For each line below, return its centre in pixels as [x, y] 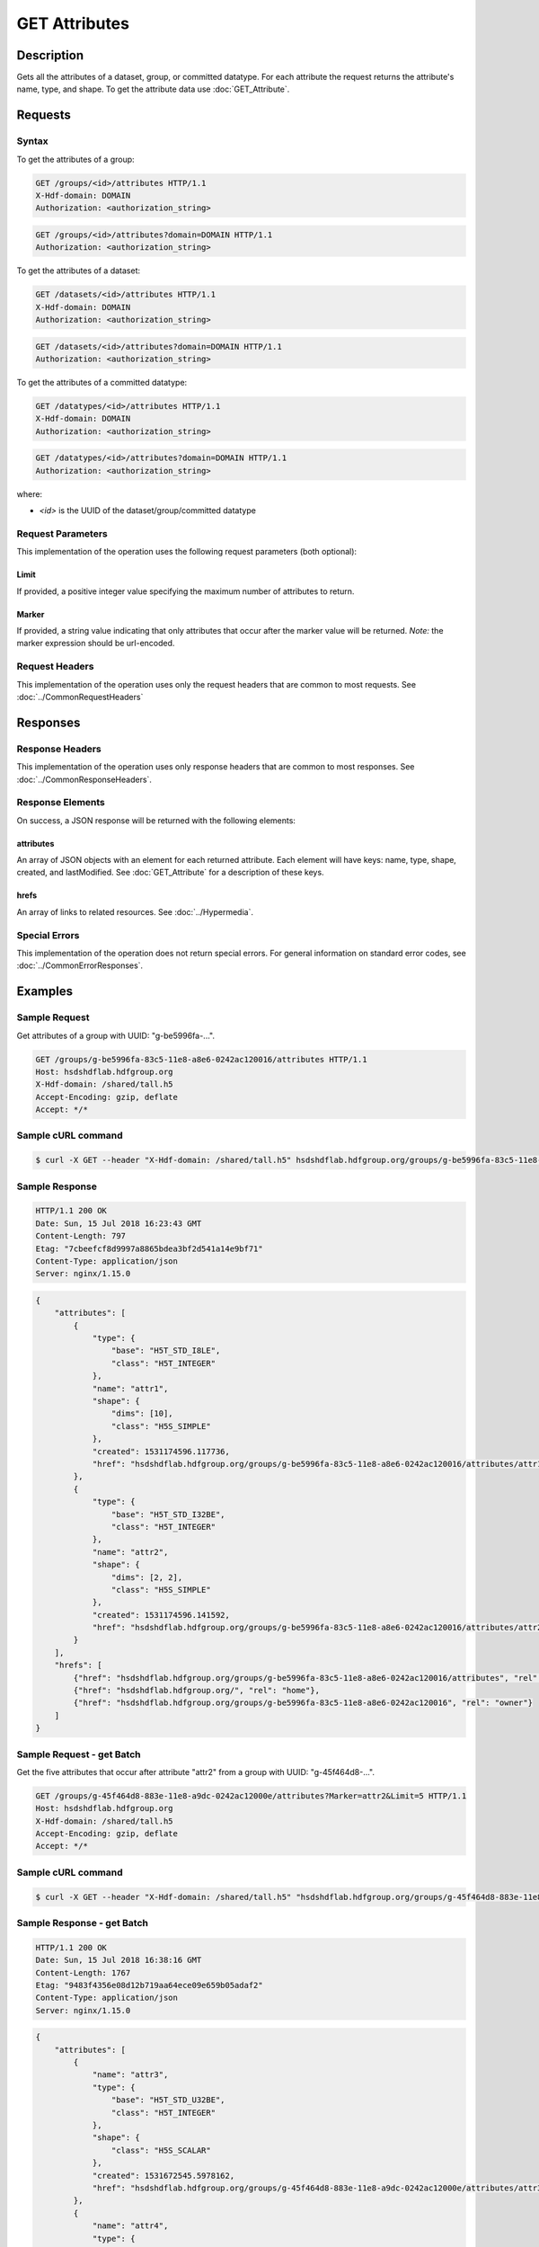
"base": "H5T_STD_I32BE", [168, 1514]
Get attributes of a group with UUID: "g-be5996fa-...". [116, 1035]
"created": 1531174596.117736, [161, 1451]
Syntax [32, 141]
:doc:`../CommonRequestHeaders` [80, 697]
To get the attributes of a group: [75, 159]
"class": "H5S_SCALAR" [161, 2150]
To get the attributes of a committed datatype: [102, 383]
